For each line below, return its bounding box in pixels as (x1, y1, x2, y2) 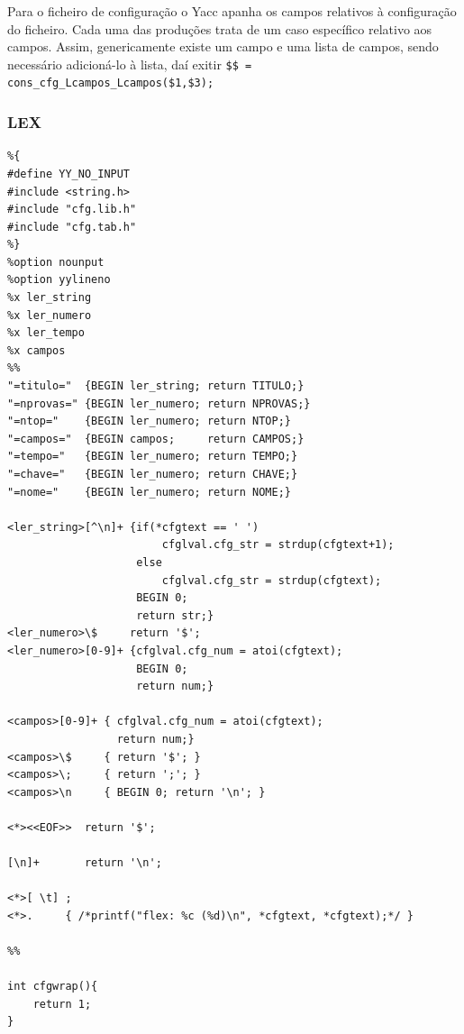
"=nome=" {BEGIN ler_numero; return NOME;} (7, 485, 291, 499)
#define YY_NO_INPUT (7, 167, 131, 180)
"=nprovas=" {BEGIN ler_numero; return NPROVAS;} (7, 397, 311, 410)
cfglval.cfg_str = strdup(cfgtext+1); (161, 538, 395, 552)
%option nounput (7, 255, 105, 269)
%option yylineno (7, 273, 111, 287)
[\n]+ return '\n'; (7, 856, 162, 870)
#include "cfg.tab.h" (7, 220, 137, 233)
